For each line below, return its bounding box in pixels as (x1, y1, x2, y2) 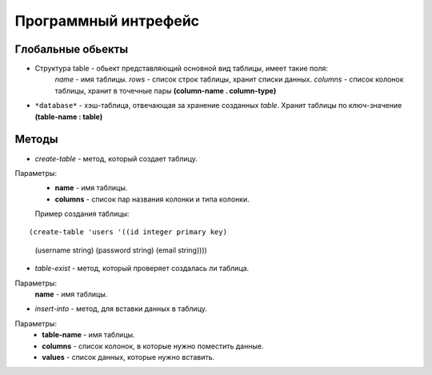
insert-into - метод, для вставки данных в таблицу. (34, 304, 208, 313)
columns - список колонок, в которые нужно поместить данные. (42, 341, 264, 351)
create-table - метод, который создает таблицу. (34, 154, 198, 163)
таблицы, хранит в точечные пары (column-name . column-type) (54, 86, 277, 95)
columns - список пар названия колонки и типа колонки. (54, 194, 250, 204)
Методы (14, 133, 58, 146)
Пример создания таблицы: (34, 209, 130, 219)
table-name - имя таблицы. (42, 330, 135, 340)
